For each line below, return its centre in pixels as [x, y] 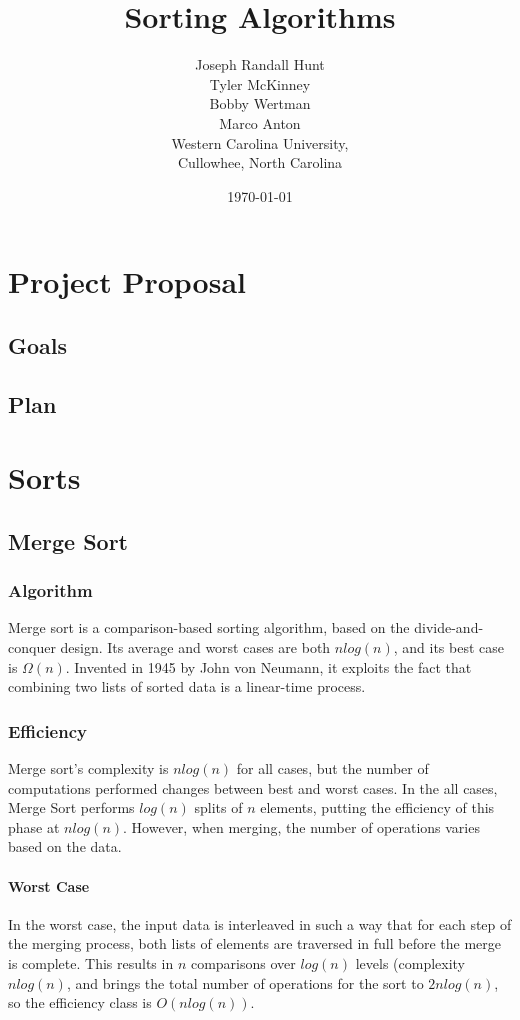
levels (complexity [410, 962]
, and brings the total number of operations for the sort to [245, 982]
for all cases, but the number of [332, 768]
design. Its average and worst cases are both [195, 647]
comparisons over [243, 962]
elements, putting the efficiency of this [377, 807]
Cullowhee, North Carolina [260, 162]
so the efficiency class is [80, 1002]
